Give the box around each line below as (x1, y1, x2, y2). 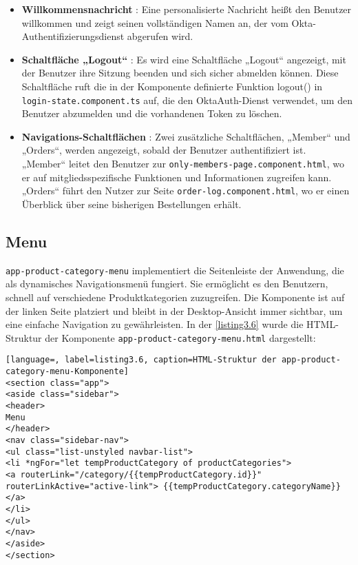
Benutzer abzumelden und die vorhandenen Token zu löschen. (21, 106, 282, 121)
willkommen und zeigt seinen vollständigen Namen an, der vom (21, 15, 288, 30)
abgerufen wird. (127, 29, 193, 43)
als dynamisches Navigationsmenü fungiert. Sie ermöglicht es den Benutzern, (6, 276, 328, 291)
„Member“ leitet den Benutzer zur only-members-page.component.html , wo (21, 156, 344, 170)
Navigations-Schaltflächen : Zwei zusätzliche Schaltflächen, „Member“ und (21, 129, 350, 143)
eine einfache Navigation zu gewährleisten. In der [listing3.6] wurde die (6, 317, 304, 331)
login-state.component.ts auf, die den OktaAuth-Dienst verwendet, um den (21, 92, 352, 107)
